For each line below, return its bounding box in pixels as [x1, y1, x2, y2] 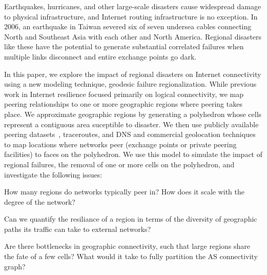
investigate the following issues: [4, 169, 102, 180]
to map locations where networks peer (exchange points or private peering [4, 139, 237, 149]
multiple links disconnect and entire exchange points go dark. [4, 51, 197, 62]
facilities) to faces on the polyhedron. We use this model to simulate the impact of [4, 149, 263, 160]
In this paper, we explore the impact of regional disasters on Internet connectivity [4, 68, 261, 79]
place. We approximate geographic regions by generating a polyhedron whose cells [4, 108, 262, 119]
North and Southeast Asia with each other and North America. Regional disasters [4, 31, 262, 42]
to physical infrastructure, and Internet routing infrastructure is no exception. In [4, 11, 258, 22]
